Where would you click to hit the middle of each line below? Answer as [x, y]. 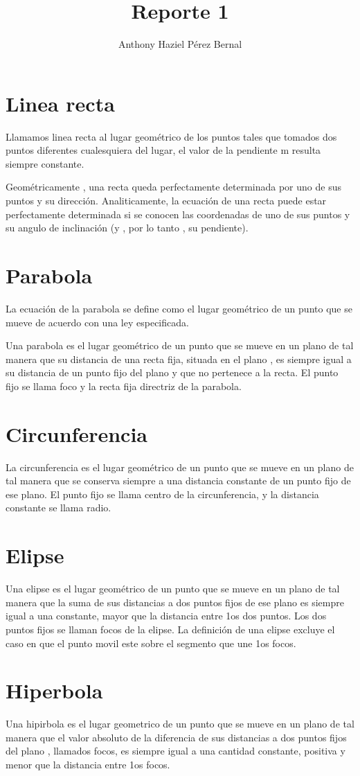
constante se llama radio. [58, 508]
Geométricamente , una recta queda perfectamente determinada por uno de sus [173, 187]
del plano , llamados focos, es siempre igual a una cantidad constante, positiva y [175, 751]
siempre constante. [45, 163]
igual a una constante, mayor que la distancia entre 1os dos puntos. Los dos [166, 616]
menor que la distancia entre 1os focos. [88, 764]
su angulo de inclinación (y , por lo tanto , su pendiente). [127, 228]
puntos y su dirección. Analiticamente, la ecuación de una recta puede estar [166, 201]
